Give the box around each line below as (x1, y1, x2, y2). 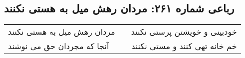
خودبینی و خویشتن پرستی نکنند (131, 26, 237, 38)
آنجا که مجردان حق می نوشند (8, 40, 109, 52)
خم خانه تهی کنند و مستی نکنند (131, 40, 237, 52)
